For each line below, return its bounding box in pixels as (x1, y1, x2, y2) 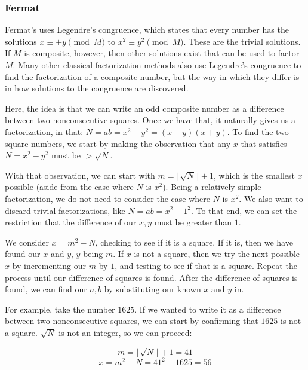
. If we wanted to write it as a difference (134, 302, 281, 315)
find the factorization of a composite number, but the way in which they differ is (5, 70, 300, 82)
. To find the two (227, 125, 289, 137)
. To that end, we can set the (190, 204, 297, 216)
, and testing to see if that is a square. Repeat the (115, 259, 297, 271)
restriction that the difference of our (5, 216, 137, 228)
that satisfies (241, 137, 287, 149)
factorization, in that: (5, 125, 84, 137)
